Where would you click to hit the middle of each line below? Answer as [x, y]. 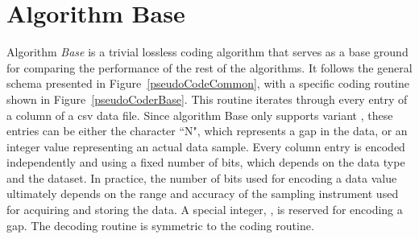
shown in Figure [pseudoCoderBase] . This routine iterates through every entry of [207, 99]
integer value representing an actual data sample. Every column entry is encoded [206, 146]
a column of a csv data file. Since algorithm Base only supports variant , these [200, 115]
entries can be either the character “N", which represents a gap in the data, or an [207, 131]
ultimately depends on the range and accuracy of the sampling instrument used [203, 194]
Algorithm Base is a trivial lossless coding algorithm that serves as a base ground [207, 52]
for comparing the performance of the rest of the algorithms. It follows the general [209, 67]
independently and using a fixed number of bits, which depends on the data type [206, 162]
